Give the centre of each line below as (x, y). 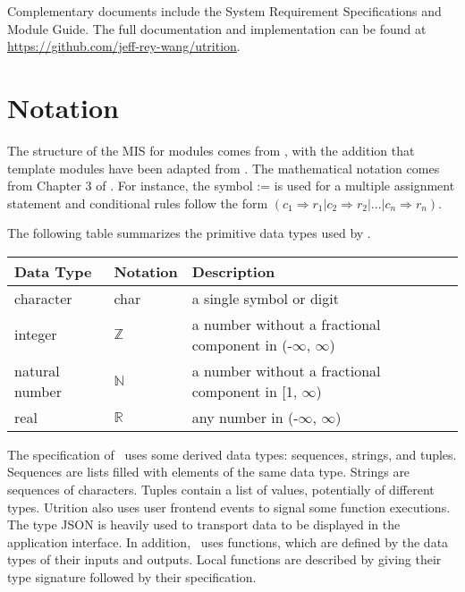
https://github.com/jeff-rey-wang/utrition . (124, 46)
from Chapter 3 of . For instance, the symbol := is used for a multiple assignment (231, 186)
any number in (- (245, 417)
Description (233, 271)
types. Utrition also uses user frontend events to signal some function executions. (229, 507)
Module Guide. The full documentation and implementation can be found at (217, 28)
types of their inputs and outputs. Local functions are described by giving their (224, 559)
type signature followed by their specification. (132, 577)
